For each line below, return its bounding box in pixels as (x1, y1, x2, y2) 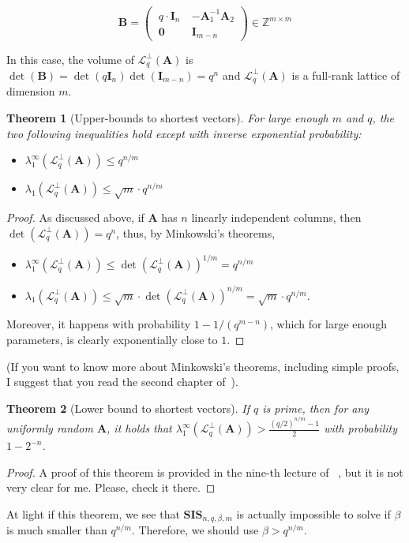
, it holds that (107, 420, 172, 436)
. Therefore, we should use (131, 522, 259, 538)
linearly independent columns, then (191, 208, 362, 225)
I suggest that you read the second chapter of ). (6, 373, 238, 390)
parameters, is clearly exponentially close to (6, 331, 218, 347)
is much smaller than (6, 522, 107, 538)
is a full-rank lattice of (291, 66, 400, 83)
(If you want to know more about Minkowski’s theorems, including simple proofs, (6, 358, 400, 374)
